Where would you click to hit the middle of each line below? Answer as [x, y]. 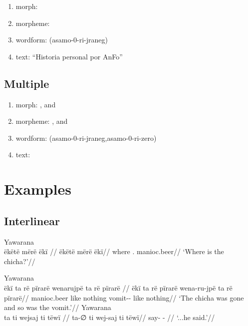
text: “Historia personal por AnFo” [69, 56]
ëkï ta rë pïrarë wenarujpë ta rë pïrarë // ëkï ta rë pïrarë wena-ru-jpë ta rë [118, 287]
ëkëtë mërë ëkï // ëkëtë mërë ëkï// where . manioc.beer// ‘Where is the [114, 251]
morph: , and [36, 104]
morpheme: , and [42, 121]
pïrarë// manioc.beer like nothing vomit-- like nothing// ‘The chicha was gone [124, 297]
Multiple [27, 83]
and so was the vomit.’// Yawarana [58, 307]
